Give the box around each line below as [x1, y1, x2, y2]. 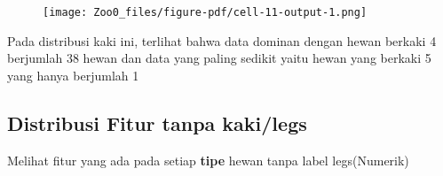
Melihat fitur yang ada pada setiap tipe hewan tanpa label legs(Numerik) [7, 150, 409, 169]
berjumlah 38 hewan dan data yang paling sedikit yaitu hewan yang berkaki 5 [7, 49, 431, 67]
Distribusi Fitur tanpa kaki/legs [7, 109, 307, 136]
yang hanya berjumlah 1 [7, 65, 139, 84]
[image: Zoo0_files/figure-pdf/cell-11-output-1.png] [43, 6, 368, 19]
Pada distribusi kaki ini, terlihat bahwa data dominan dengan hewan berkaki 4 [7, 31, 437, 50]
